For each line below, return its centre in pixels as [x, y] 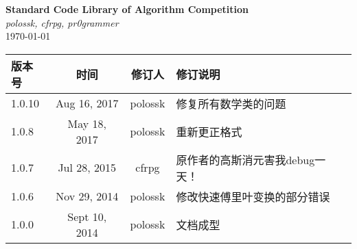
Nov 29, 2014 [87, 196]
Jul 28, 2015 [87, 168]
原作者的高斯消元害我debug [245, 159]
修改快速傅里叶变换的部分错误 [253, 196]
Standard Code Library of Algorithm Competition [127, 9]
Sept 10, [87, 216]
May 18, [87, 123]
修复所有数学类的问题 [231, 103]
